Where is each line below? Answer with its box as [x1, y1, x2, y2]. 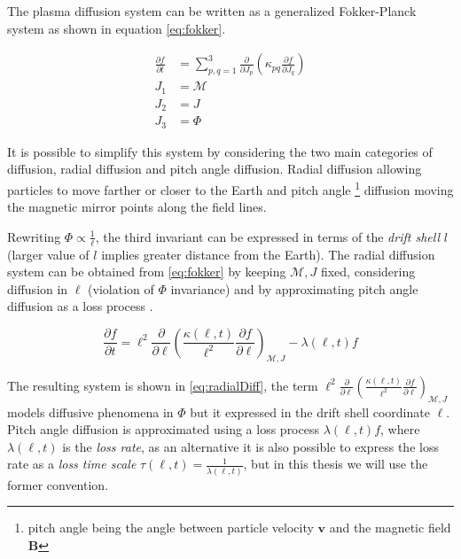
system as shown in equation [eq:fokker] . [7, 19, 226, 37]
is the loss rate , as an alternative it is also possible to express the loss [62, 437, 439, 455]
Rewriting [7, 227, 61, 245]
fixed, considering [320, 262, 416, 281]
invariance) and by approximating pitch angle [170, 279, 418, 298]
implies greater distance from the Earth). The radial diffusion [101, 245, 435, 263]
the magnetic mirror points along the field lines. [7, 198, 267, 216]
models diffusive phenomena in [7, 402, 174, 421]
